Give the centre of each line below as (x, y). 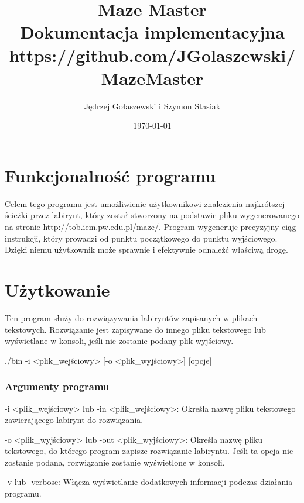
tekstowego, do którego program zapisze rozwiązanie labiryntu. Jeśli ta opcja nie (149, 451)
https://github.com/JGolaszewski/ (152, 55)
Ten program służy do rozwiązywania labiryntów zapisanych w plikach (131, 317)
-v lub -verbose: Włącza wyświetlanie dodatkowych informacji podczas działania (149, 482)
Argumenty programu (57, 386)
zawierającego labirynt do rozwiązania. (74, 420)
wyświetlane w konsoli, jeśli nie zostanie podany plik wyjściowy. (119, 341)
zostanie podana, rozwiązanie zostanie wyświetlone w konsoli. (115, 462)
